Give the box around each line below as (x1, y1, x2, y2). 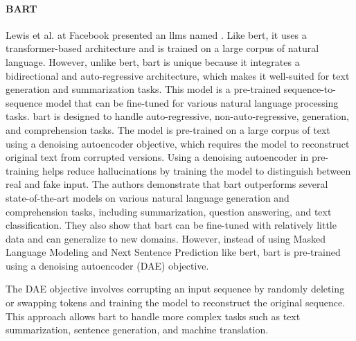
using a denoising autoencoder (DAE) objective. (6, 258, 209, 272)
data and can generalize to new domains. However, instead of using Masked (6, 231, 326, 245)
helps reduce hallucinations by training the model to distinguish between (42, 163, 351, 177)
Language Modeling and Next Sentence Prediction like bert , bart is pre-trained (6, 245, 341, 259)
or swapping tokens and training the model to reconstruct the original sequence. (6, 295, 346, 310)
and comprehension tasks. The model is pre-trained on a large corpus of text (6, 122, 330, 137)
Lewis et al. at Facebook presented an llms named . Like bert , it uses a (6, 27, 307, 42)
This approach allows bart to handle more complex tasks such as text (6, 308, 301, 323)
